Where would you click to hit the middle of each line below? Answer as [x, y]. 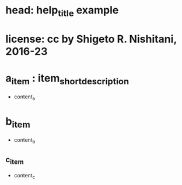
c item [15, 160]
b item [18, 123]
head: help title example [62, 11]
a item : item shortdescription [67, 79]
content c [24, 176]
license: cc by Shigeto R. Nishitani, [91, 39]
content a [24, 97]
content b [24, 140]
